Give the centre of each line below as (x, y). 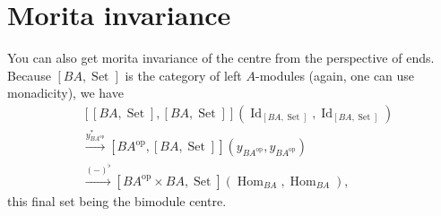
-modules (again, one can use (335, 75)
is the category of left (183, 75)
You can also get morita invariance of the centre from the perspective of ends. (221, 58)
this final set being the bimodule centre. (117, 200)
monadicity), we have (65, 93)
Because (29, 75)
